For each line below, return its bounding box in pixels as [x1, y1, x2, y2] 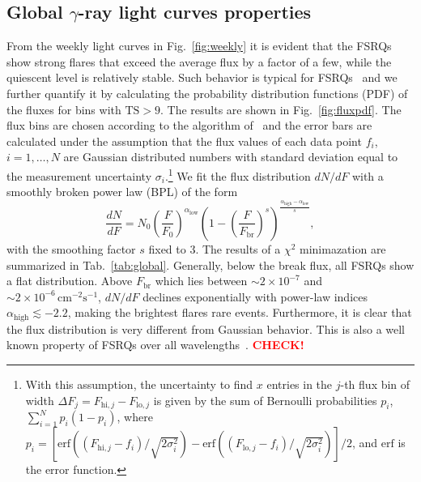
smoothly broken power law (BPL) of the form [6, 183, 238, 200]
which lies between [155, 272, 248, 289]
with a [351, 167, 384, 184]
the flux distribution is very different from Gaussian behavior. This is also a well [6, 320, 406, 337]
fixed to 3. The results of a [148, 240, 281, 257]
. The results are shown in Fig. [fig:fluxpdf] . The [160, 100, 402, 117]
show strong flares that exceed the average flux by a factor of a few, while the [6, 53, 392, 70]
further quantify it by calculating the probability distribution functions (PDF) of [6, 84, 408, 101]
